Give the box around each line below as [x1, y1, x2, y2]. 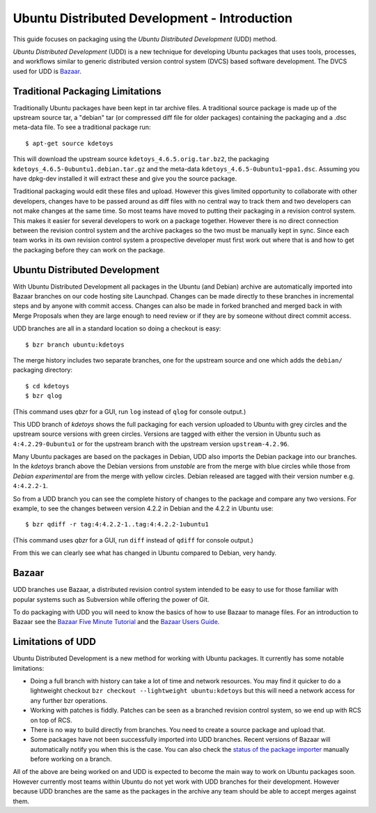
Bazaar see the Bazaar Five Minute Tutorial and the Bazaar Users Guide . [13, 618, 220, 626]
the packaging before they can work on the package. [13, 245, 165, 254]
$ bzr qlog [25, 392, 63, 400]
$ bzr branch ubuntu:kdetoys [25, 340, 125, 349]
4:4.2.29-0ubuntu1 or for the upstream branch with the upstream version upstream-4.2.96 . [13, 439, 290, 448]
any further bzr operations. [30, 696, 108, 704]
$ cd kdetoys [25, 382, 70, 390]
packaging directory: [13, 366, 73, 374]
